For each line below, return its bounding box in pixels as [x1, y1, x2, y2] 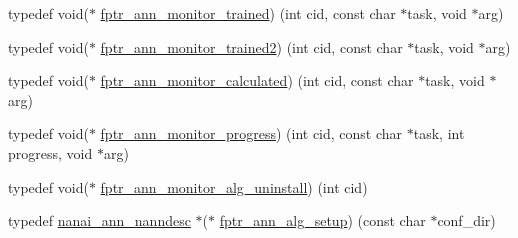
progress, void [8, 142, 93, 163]
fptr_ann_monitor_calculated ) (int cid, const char [100, 70, 414, 91]
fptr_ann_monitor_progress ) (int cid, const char [100, 123, 403, 144]
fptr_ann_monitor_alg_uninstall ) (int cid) [100, 176, 368, 197]
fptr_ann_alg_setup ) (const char [219, 210, 426, 231]
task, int [413, 123, 465, 144]
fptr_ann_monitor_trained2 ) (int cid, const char [100, 36, 403, 57]
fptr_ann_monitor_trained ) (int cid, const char [100, 3, 396, 23]
